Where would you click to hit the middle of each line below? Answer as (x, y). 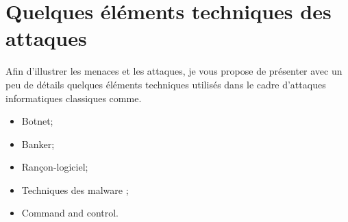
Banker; (38, 144)
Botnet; (37, 121)
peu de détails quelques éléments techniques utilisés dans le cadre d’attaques (166, 84)
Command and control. (70, 213)
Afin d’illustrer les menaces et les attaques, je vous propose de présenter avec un (174, 71)
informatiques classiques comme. (74, 98)
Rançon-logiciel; (55, 167)
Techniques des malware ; (75, 189)
